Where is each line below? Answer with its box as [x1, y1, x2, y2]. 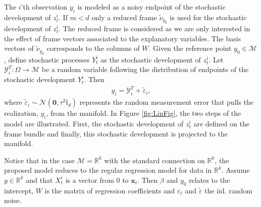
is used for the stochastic [170, 12, 247, 22]
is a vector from [65, 174, 114, 185]
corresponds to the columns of [46, 43, 140, 53]
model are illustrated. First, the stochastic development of [4, 118, 184, 128]
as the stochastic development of [100, 54, 201, 64]
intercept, [4, 185, 33, 195]
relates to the [189, 174, 230, 185]
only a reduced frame [91, 12, 157, 22]
